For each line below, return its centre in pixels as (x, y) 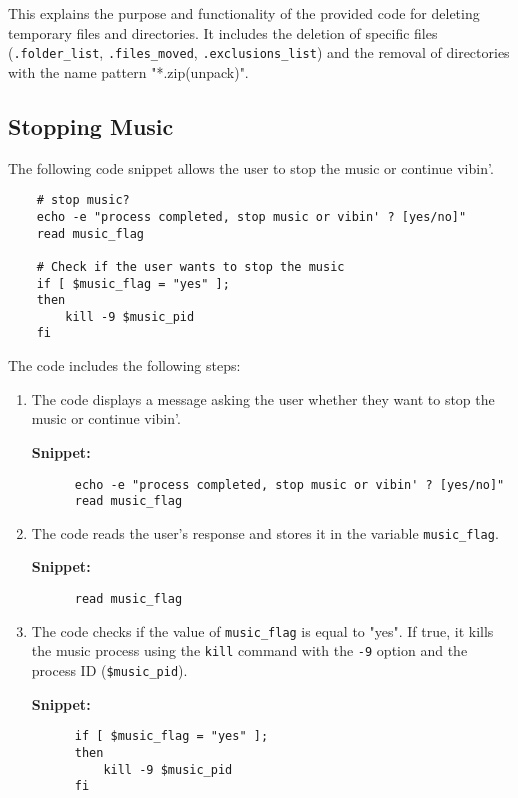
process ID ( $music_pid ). (109, 670)
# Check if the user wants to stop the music (190, 266)
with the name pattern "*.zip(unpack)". (128, 71)
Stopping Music (91, 125)
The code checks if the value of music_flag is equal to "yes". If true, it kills (262, 630)
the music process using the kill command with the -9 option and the (249, 650)
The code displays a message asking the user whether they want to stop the (263, 398)
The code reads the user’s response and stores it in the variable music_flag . (265, 532)
